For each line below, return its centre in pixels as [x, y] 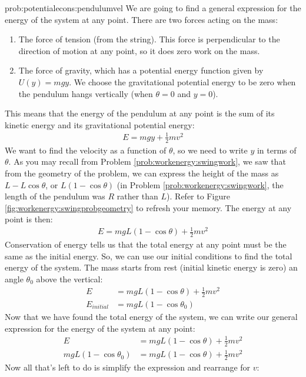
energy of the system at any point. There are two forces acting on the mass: [142, 19]
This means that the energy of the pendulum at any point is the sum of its [140, 113]
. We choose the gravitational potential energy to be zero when [182, 81]
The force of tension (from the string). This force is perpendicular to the [149, 39]
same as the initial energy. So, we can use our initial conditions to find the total [149, 256]
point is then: [29, 219]
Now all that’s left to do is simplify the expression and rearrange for [128, 367]
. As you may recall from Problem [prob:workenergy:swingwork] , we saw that [147, 161]
